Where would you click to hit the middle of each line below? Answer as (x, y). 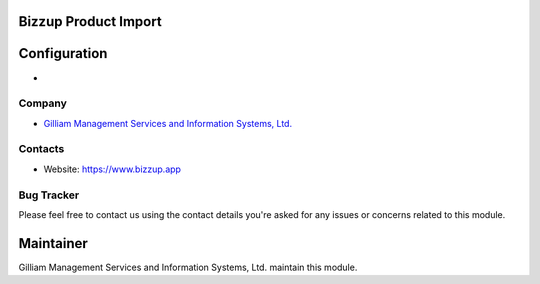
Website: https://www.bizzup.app (112, 169)
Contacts (41, 149)
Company (42, 103)
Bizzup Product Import (90, 21)
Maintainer (53, 243)
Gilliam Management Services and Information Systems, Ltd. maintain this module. (188, 267)
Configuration (63, 53)
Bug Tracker (49, 195)
